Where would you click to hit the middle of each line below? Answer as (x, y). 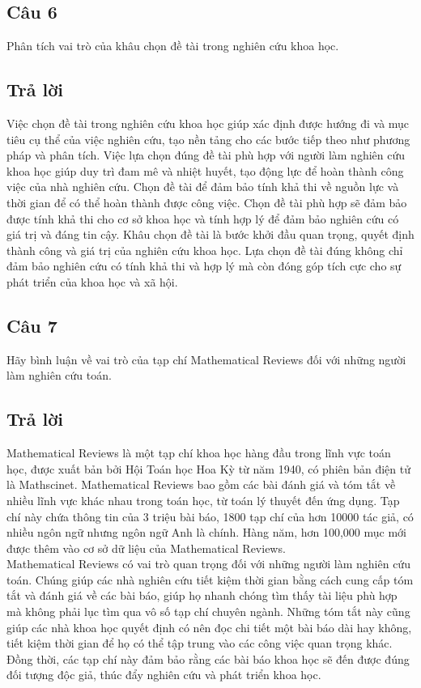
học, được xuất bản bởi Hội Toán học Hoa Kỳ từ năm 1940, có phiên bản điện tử (208, 468)
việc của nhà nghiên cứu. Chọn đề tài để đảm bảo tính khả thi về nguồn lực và (203, 187)
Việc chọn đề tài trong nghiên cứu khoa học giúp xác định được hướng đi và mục (208, 123)
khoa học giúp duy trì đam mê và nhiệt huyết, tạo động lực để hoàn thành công (205, 170)
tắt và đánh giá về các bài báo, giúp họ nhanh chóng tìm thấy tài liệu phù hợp (202, 595)
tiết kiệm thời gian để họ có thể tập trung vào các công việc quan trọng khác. (200, 643)
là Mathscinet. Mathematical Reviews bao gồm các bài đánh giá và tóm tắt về (201, 484)
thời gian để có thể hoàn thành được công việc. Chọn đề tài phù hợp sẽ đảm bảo (207, 202)
